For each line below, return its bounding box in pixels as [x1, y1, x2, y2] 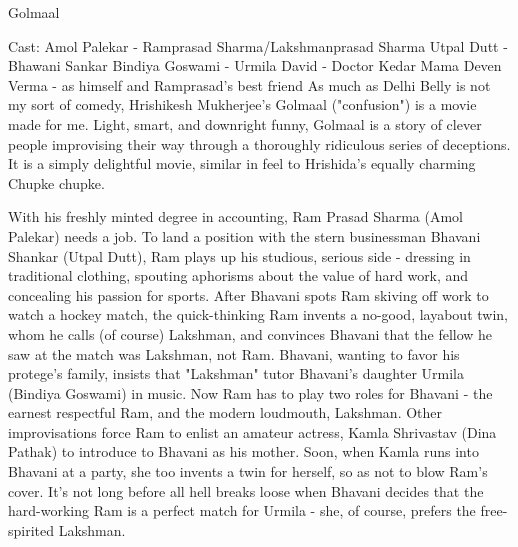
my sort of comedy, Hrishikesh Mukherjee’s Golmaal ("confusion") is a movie [8, 94, 477, 115]
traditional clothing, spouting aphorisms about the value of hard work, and [8, 265, 469, 286]
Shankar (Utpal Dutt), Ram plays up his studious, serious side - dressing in [8, 245, 471, 266]
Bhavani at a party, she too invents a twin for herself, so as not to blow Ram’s [8, 461, 488, 482]
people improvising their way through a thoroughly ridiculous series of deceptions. [8, 133, 511, 154]
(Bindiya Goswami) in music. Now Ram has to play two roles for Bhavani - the [8, 382, 493, 403]
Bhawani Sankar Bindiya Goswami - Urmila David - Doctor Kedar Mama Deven [8, 55, 502, 76]
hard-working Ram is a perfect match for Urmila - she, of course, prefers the [8, 500, 476, 521]
